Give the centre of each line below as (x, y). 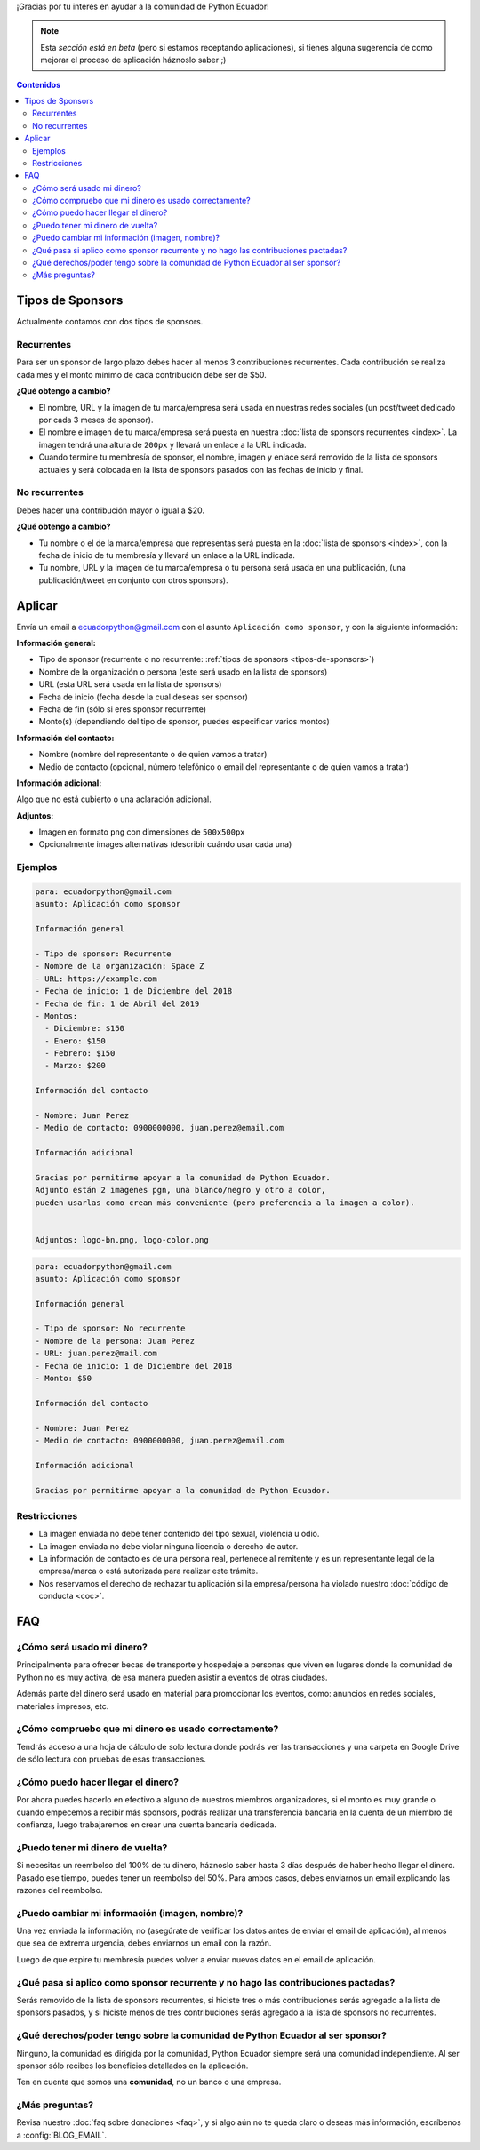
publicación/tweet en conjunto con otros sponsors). (133, 580)
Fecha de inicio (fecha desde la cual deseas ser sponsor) (144, 697)
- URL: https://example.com (96, 979)
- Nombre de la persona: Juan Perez (115, 1341)
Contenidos (39, 84)
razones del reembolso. (60, 1890)
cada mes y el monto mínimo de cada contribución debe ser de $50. (141, 374)
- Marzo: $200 (76, 1066)
